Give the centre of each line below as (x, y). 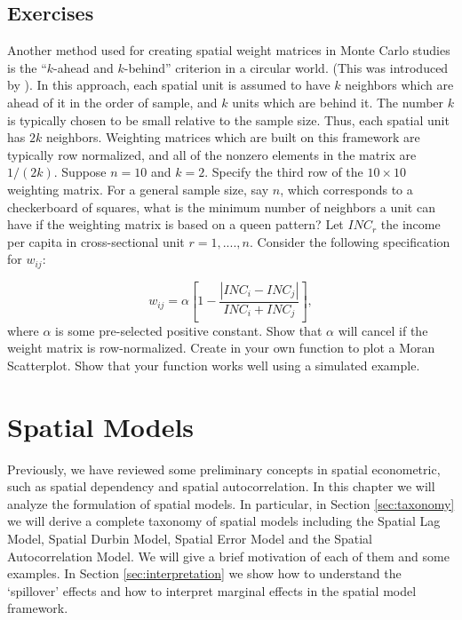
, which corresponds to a (346, 189)
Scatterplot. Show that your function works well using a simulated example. (214, 365)
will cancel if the (383, 330)
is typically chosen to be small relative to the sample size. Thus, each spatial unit (228, 119)
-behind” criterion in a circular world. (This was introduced (286, 67)
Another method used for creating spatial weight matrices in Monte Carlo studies (229, 50)
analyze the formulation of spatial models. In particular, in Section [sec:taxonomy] (231, 503)
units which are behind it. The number (338, 102)
